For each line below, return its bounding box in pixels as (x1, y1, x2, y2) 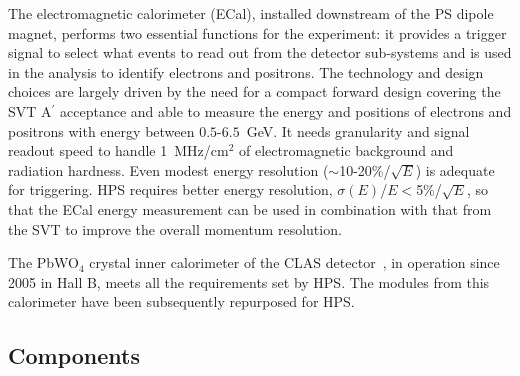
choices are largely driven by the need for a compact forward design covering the (8, 81, 501, 102)
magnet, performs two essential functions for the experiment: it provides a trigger (8, 22, 507, 43)
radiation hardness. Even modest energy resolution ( (8, 159, 329, 180)
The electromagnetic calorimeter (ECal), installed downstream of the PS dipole (8, 3, 494, 23)
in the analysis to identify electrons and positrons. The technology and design (8, 61, 484, 82)
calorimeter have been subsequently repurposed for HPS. (8, 291, 355, 312)
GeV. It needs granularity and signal (246, 120, 470, 141)
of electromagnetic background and (238, 140, 454, 161)
